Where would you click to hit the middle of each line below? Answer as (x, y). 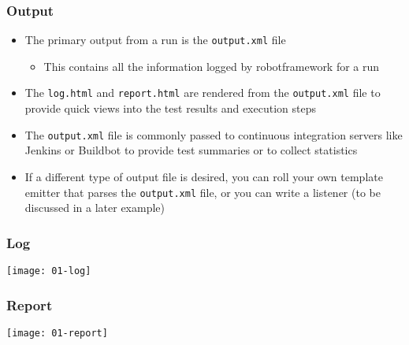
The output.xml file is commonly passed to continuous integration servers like (214, 134)
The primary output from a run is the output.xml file (155, 40)
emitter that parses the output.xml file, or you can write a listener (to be (203, 192)
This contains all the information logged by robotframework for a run (212, 66)
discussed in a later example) (95, 208)
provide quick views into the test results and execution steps (170, 108)
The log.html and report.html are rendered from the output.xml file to (203, 93)
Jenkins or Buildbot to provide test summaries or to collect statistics (191, 150)
